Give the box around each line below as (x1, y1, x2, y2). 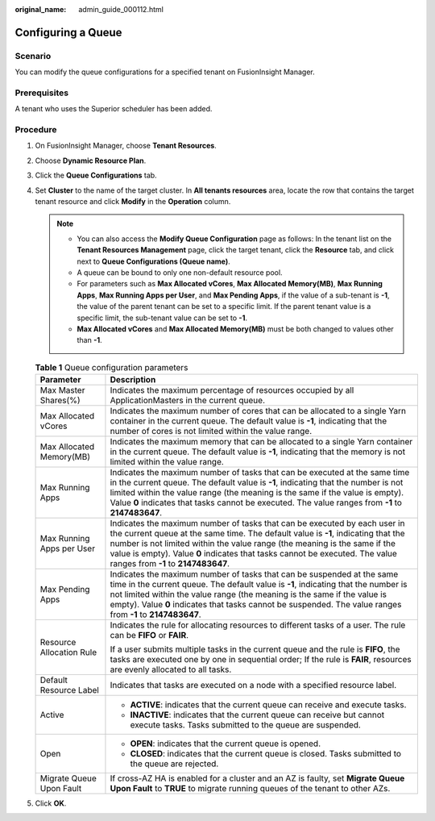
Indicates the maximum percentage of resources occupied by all (110, 385, 354, 396)
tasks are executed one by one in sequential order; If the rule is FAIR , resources (110, 654, 412, 665)
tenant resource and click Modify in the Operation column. (35, 197, 231, 206)
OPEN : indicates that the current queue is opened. (130, 738, 321, 749)
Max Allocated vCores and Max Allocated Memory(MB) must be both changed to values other (77, 323, 394, 334)
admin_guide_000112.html (78, 5, 164, 14)
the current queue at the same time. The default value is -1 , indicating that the (110, 528, 406, 540)
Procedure (14, 124, 57, 135)
